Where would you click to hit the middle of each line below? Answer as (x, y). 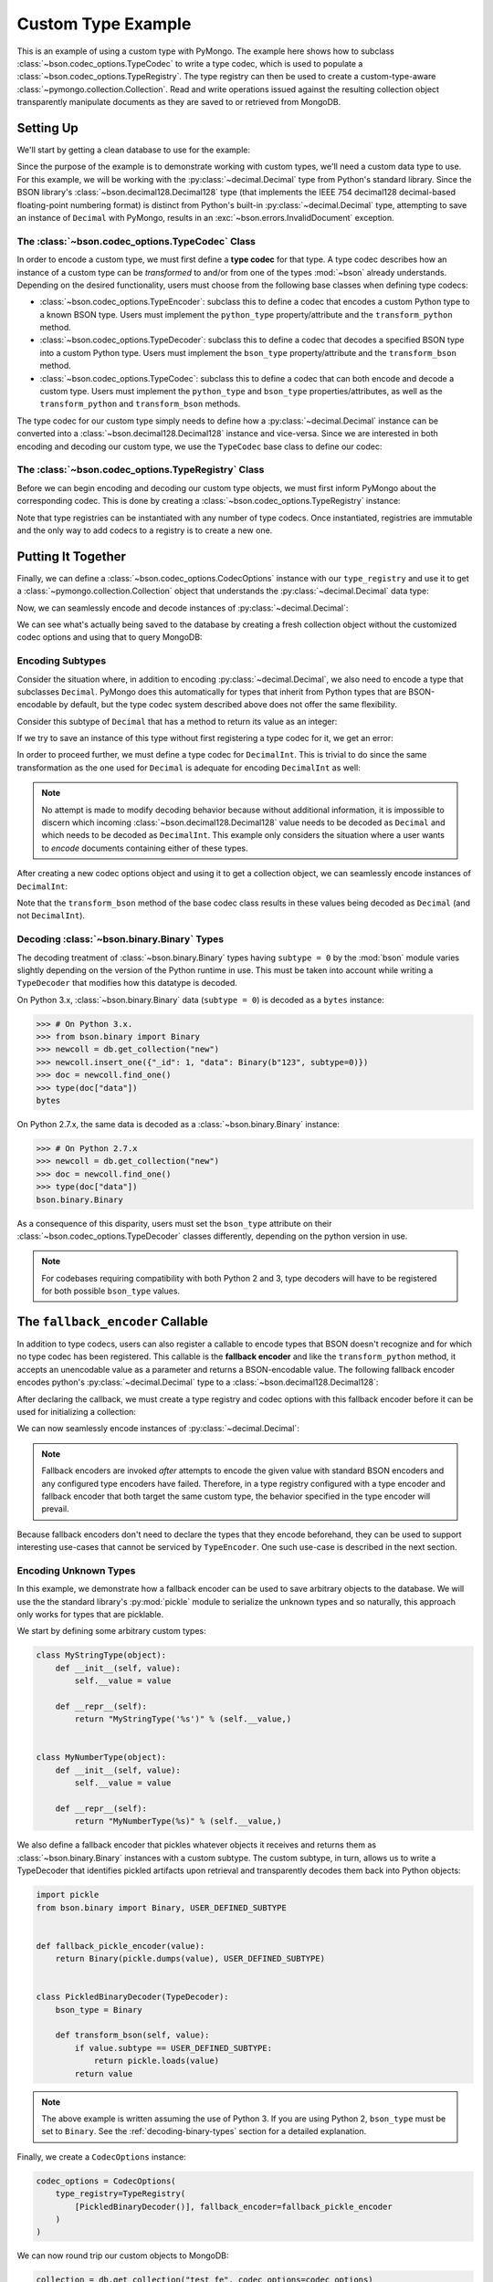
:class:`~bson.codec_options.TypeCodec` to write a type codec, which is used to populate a (190, 63)
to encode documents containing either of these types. (145, 848)
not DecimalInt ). (51, 916)
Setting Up (48, 128)
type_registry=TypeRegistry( (121, 2194)
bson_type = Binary (99, 2010)
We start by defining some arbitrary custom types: (112, 1631)
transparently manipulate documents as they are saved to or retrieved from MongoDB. (179, 102)
